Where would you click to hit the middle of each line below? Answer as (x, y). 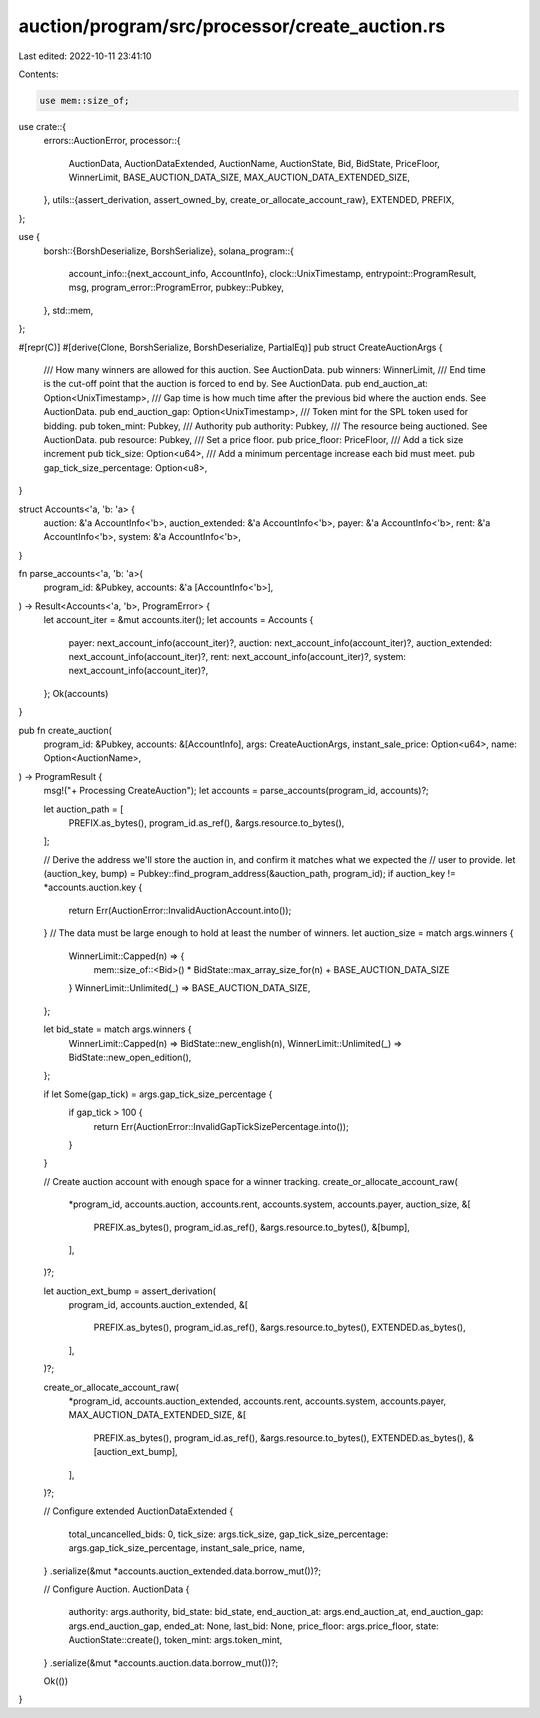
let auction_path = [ (83, 809)
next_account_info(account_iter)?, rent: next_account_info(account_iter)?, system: (237, 657)
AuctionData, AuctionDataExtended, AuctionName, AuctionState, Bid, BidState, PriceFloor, (254, 163)
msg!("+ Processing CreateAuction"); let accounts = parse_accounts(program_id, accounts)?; (236, 791)
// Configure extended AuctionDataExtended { (138, 1511)
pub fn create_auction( (65, 730)
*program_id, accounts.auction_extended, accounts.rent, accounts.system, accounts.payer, (257, 1401)
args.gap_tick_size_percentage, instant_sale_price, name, (186, 1548)
